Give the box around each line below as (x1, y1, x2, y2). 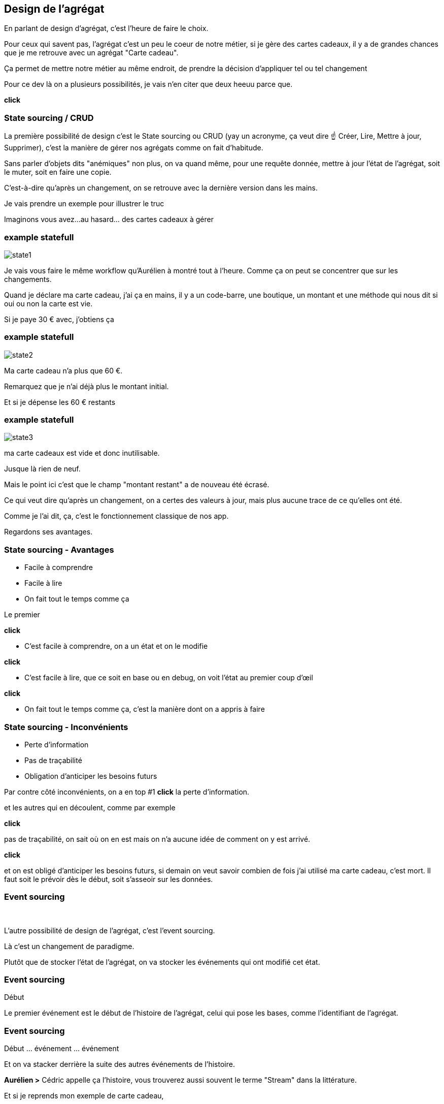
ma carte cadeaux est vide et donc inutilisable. (4, 449, 160, 458)
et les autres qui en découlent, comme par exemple (4, 803, 176, 812)
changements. (4, 274, 52, 283)
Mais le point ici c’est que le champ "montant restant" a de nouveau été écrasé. (4, 480, 269, 489)
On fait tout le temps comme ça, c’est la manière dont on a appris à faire (24, 705, 265, 714)
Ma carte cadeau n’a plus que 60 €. (4, 366, 123, 375)
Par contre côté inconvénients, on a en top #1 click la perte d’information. (4, 787, 250, 796)
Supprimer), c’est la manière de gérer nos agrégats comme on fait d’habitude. (4, 143, 263, 152)
